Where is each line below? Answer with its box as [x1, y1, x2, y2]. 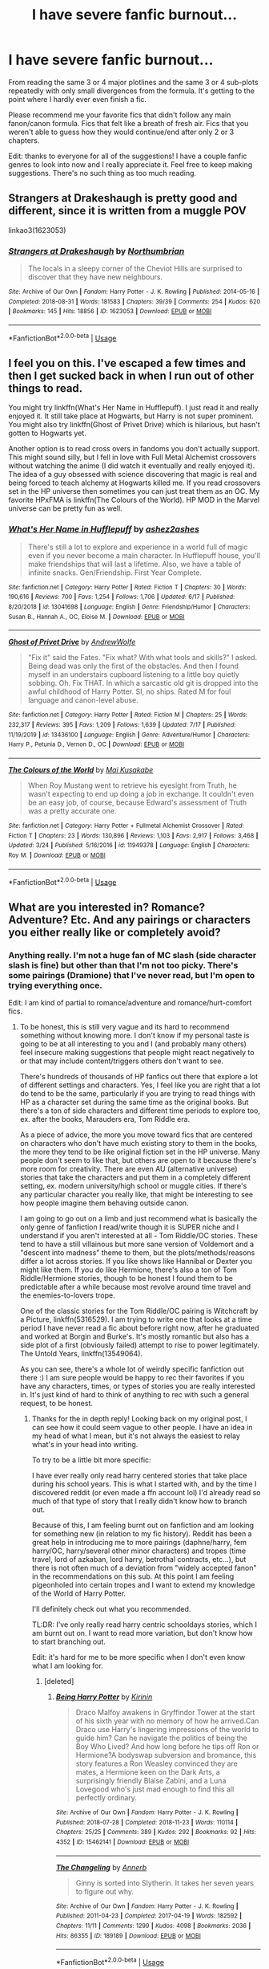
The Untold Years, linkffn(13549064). [19, 1349, 143, 1358]
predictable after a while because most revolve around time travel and [19, 1282, 251, 1291]
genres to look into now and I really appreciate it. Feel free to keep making [8, 159, 253, 169]
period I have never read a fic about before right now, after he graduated [19, 1323, 259, 1332]
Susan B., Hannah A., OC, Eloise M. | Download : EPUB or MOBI [8, 613, 185, 621]
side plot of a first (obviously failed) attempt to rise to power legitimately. [19, 1340, 260, 1350]
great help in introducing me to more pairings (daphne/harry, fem [31, 1538, 247, 1547]
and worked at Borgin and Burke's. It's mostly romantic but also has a [19, 1331, 250, 1341]
